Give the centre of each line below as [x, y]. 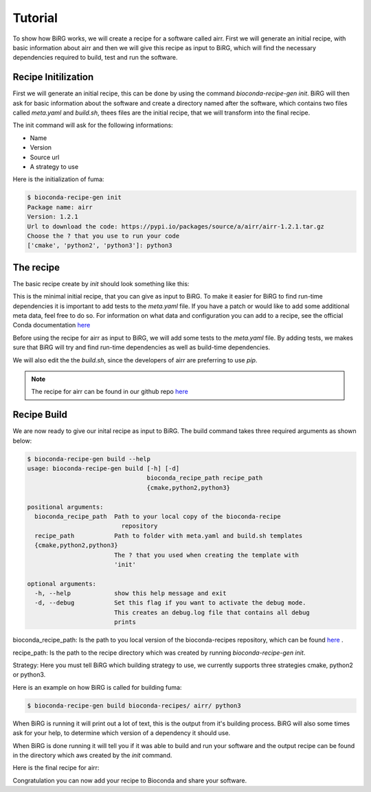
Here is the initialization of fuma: [58, 179]
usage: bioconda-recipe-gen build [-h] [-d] [103, 468]
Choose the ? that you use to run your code [103, 236]
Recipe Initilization [53, 77]
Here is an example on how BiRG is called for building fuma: [97, 687]
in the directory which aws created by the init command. [92, 755]
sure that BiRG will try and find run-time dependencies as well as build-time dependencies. [142, 347]
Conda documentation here [52, 325]
